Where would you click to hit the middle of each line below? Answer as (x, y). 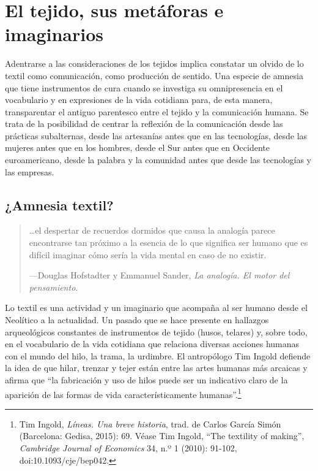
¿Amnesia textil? (59, 205)
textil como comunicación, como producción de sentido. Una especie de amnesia (154, 75)
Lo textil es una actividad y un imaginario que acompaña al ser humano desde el (156, 308)
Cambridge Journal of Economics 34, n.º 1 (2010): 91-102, (128, 448)
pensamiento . (54, 287)
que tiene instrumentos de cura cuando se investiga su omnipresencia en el (144, 87)
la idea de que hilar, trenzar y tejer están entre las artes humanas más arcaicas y (156, 368)
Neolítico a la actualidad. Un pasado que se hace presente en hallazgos (137, 320)
